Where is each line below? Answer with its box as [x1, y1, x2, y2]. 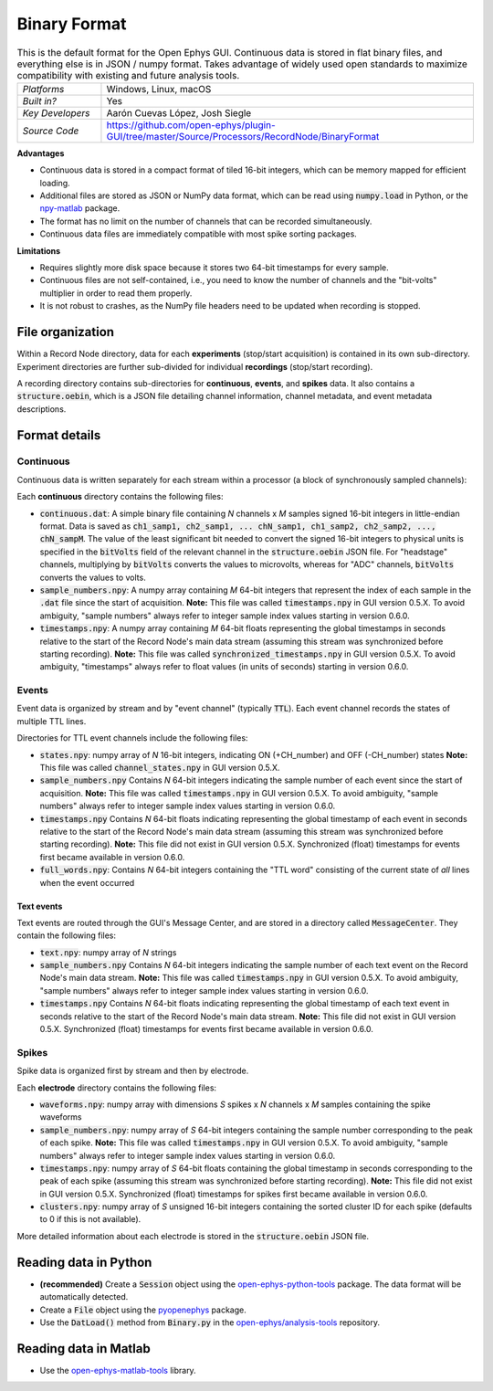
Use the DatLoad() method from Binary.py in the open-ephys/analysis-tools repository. [39, 1316, 381, 1328]
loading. [39, 177, 70, 188]
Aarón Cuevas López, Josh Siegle [106, 106, 252, 119]
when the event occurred [39, 877, 135, 888]
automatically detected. [39, 1291, 129, 1302]
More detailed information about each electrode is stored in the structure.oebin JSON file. [16, 1230, 370, 1241]
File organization [16, 324, 114, 340]
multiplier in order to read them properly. [39, 288, 193, 299]
